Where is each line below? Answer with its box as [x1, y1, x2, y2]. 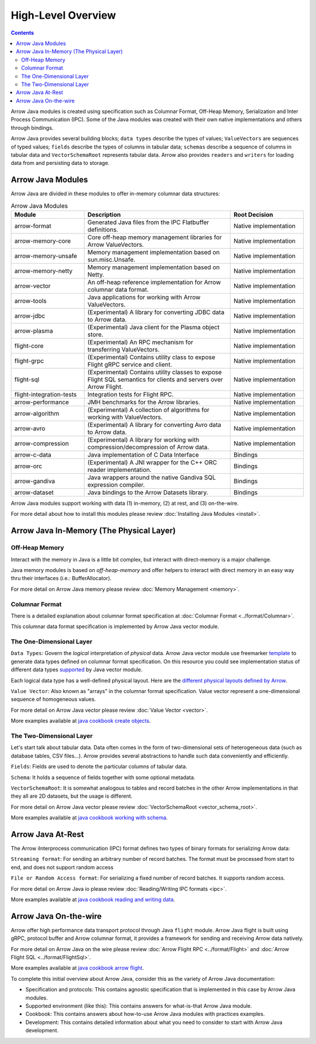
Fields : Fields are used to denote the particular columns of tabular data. [11, 763, 187, 770]
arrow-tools [14, 297, 47, 305]
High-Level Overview [11, 9, 116, 22]
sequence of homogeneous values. [11, 696, 96, 703]
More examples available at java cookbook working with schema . [11, 814, 168, 821]
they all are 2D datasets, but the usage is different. [11, 793, 133, 800]
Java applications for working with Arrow [87, 293, 201, 301]
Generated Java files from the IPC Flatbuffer [87, 218, 209, 226]
